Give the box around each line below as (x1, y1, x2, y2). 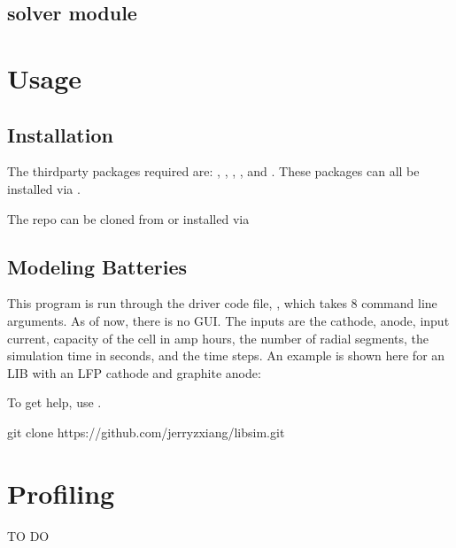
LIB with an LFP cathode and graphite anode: (7, 363, 261, 382)
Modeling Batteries (7, 252, 188, 280)
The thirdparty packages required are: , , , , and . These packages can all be (7, 162, 420, 181)
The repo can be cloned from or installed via (7, 209, 250, 228)
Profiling (7, 475, 115, 511)
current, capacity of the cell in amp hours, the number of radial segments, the (7, 328, 429, 347)
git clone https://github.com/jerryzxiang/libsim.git (7, 422, 285, 441)
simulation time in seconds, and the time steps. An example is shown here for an (7, 346, 445, 365)
